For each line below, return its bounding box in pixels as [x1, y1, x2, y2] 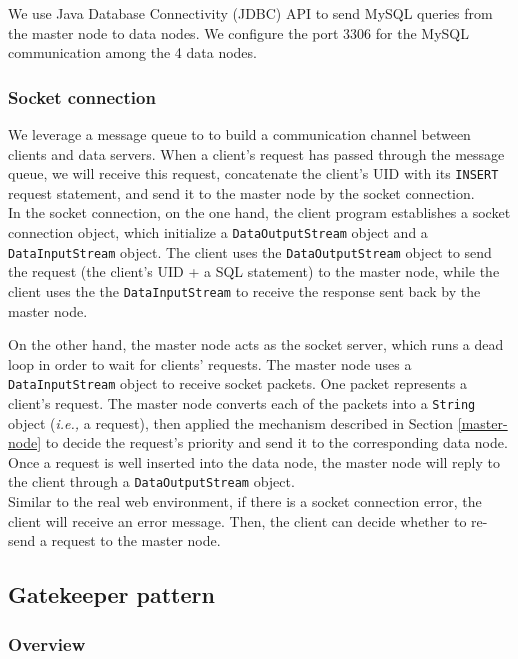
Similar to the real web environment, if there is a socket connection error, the [8, 491, 482, 512]
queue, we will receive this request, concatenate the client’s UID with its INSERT [8, 163, 499, 184]
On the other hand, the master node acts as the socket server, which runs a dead [8, 334, 504, 355]
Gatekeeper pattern [8, 579, 215, 610]
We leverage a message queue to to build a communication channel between [8, 124, 471, 144]
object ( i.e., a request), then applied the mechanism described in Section [8, 412, 454, 433]
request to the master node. [51, 530, 221, 551]
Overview [8, 631, 86, 656]
